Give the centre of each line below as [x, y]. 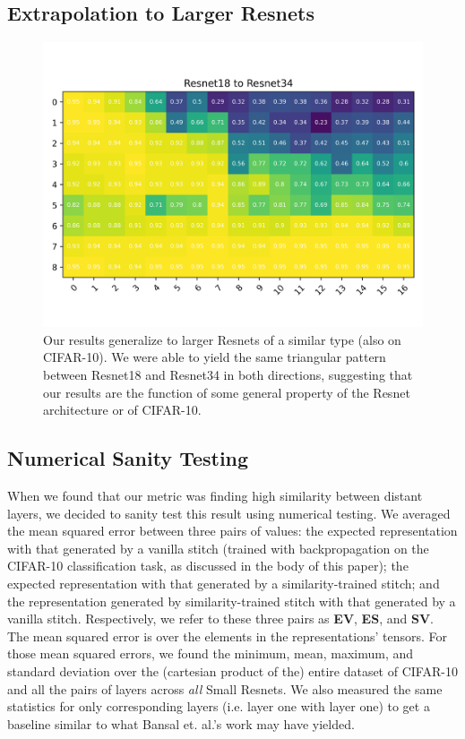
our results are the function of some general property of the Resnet [227, 392]
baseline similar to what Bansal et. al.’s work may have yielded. [181, 723]
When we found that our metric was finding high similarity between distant [215, 495]
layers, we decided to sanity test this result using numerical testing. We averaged [229, 513]
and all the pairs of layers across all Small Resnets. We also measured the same [225, 688]
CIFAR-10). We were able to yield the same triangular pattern [215, 357]
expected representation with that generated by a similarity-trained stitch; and [224, 583]
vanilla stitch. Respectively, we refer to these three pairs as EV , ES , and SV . [220, 619]
